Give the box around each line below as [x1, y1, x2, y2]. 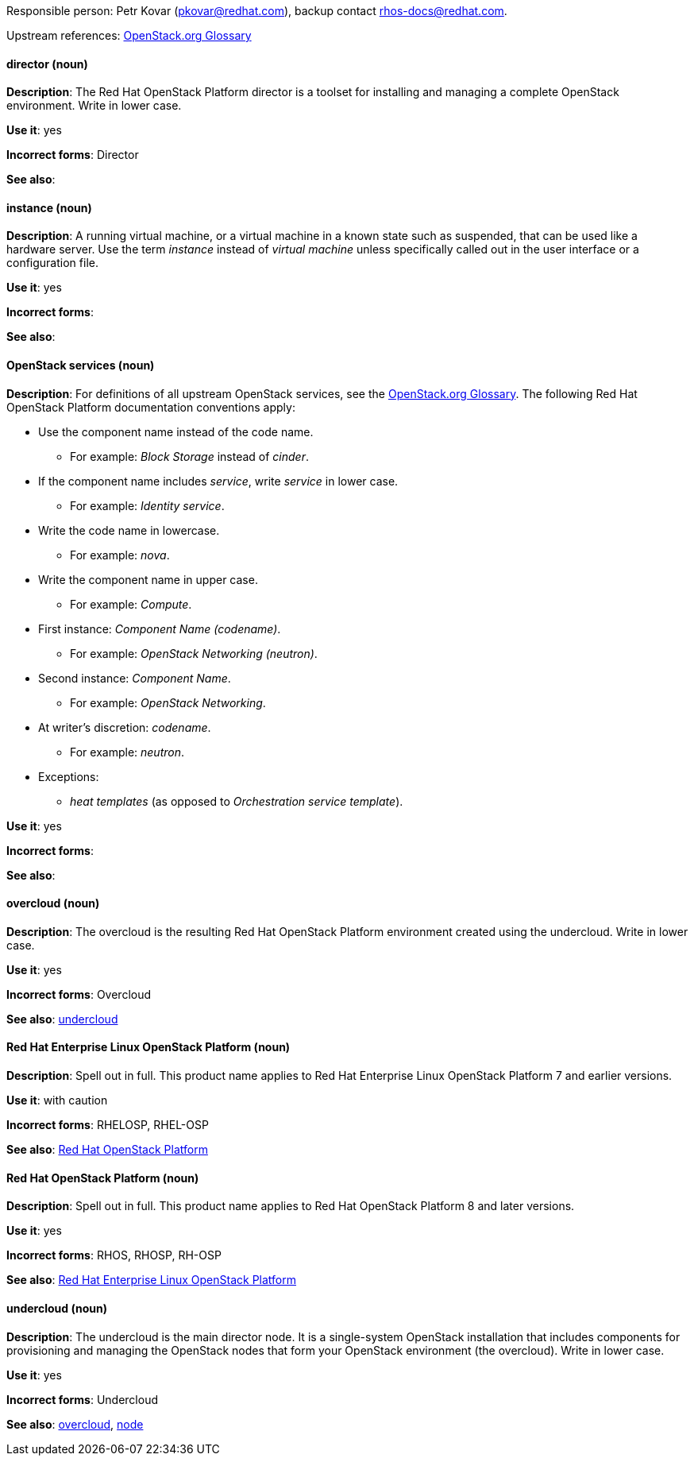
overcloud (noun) [6, 896, 100, 911]
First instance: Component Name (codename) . [38, 621, 281, 636]
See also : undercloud [6, 1011, 118, 1026]
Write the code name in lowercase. [38, 523, 220, 537]
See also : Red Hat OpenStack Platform [6, 1143, 208, 1157]
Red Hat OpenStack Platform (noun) [6, 1170, 199, 1185]
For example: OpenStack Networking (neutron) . [70, 646, 318, 660]
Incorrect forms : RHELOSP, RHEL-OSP [6, 1118, 209, 1132]
